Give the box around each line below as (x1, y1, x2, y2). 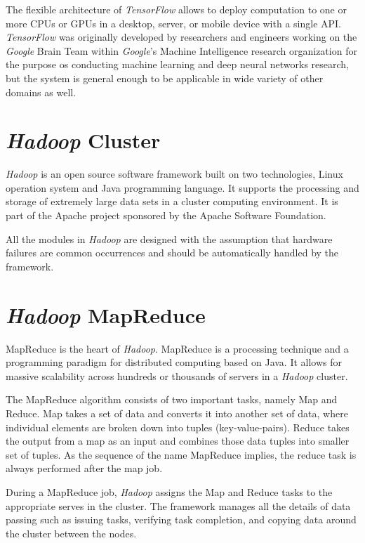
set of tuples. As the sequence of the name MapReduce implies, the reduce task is (6, 447, 357, 462)
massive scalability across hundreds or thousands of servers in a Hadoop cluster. (6, 368, 348, 383)
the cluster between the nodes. (6, 525, 137, 540)
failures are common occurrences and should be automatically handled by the (6, 245, 339, 260)
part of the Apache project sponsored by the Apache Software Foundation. (6, 208, 326, 223)
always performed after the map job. (6, 461, 163, 476)
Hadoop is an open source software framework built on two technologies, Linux (6, 166, 343, 181)
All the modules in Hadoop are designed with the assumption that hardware (6, 231, 333, 246)
